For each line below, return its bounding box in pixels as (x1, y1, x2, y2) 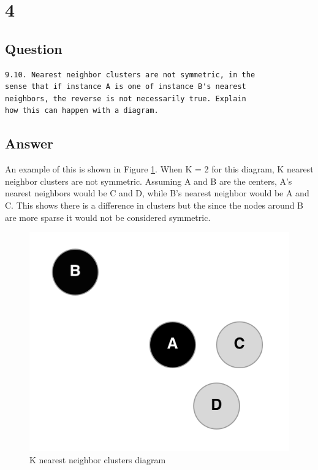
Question (5, 39, 62, 58)
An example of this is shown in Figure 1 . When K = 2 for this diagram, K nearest (5, 163, 314, 175)
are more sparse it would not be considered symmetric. (5, 210, 211, 223)
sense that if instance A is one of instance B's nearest (5, 82, 246, 91)
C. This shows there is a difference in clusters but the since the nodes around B (5, 198, 304, 211)
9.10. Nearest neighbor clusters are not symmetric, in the (5, 70, 256, 79)
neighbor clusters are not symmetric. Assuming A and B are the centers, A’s (5, 174, 292, 187)
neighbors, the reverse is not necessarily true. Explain (5, 94, 246, 103)
